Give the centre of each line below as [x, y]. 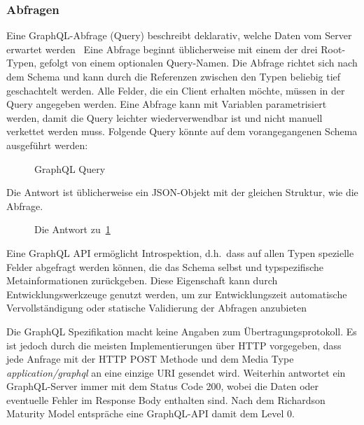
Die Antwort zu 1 [72, 229]
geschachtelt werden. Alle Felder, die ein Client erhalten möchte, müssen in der [176, 90]
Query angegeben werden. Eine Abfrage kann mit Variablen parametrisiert [167, 104]
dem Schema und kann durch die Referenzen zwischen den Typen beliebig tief [174, 76]
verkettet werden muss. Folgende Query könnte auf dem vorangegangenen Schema [182, 131]
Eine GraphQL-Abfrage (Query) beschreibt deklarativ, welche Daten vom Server [179, 35]
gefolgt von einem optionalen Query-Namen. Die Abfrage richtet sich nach [198, 63]
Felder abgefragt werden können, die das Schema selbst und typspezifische [165, 266]
